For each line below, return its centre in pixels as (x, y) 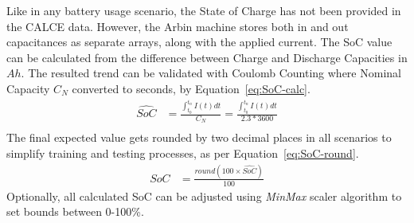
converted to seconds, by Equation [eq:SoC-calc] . (191, 88)
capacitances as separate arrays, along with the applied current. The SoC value (199, 42)
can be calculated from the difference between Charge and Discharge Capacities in (207, 57)
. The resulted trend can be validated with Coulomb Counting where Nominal (211, 73)
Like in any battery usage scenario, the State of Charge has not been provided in (204, 10)
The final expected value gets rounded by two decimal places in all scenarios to (199, 137)
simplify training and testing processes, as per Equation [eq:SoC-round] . (183, 153)
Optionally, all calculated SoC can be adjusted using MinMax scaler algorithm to (204, 196)
